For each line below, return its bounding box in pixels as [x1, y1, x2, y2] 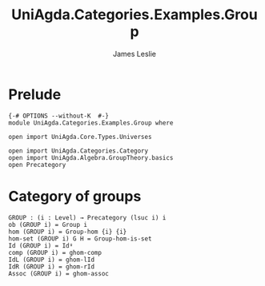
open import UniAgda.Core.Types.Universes [8, 133, 152, 141]
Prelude [8, 85, 62, 103]
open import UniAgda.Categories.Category [8, 146, 149, 155]
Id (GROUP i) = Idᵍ [8, 241, 74, 249]
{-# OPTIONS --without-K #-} [8, 112, 110, 120]
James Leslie [112, 49, 157, 58]
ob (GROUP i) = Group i [8, 220, 88, 228]
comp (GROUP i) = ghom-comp [8, 248, 102, 256]
